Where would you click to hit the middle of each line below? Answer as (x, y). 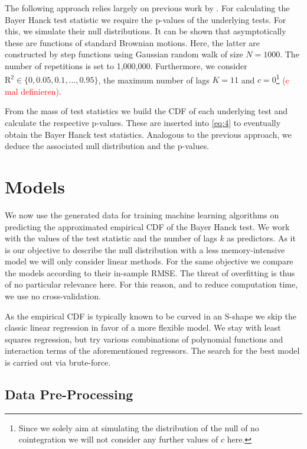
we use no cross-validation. (53, 296)
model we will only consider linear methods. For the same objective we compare (149, 261)
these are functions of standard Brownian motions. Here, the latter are (133, 42)
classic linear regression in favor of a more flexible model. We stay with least (143, 327)
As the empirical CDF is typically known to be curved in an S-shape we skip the (151, 316)
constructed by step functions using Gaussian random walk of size (124, 54)
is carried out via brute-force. (58, 362)
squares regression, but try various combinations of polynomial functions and (144, 339)
